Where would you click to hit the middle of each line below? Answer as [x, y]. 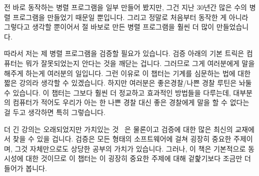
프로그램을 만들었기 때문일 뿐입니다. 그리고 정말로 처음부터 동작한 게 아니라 [130, 17]
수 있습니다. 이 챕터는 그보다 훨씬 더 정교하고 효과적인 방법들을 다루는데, [117, 92]
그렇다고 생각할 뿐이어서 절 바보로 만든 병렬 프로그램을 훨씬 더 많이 [109, 27]
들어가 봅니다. [25, 168]
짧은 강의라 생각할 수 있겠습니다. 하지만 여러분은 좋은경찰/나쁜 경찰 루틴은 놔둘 [128, 83]
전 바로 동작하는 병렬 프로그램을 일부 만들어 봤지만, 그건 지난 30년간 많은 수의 [125, 7]
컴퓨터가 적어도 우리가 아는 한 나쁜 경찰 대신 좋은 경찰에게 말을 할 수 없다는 [131, 102]
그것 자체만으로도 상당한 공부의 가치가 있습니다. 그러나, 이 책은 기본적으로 [130, 148]
